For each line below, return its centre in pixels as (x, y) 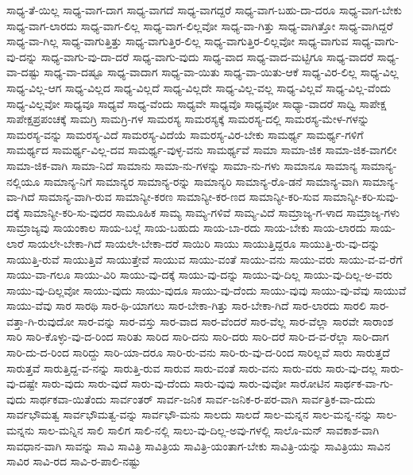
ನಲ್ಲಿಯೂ (23, 181)
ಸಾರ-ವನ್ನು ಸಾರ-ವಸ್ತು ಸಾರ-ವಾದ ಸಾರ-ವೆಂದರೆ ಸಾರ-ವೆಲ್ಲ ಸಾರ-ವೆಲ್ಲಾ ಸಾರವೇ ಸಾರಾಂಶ (236, 321)
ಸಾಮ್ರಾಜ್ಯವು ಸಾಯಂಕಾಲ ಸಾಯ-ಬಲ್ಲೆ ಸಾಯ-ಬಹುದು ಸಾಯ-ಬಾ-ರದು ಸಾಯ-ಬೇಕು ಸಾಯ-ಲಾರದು (187, 228)
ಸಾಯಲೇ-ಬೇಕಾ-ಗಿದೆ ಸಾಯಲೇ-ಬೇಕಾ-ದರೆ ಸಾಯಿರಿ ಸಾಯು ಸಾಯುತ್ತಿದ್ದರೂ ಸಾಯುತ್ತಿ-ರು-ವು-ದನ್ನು (204, 243)
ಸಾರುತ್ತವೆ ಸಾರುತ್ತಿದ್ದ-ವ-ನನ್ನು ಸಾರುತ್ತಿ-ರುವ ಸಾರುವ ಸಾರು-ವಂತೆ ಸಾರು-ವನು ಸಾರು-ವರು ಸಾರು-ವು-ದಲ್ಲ (192, 367)
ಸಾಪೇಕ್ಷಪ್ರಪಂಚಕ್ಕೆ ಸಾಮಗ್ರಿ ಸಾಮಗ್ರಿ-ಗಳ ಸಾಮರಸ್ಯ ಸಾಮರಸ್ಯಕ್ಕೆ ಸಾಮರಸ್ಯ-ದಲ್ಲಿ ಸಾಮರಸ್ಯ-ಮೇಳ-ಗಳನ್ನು (188, 119)
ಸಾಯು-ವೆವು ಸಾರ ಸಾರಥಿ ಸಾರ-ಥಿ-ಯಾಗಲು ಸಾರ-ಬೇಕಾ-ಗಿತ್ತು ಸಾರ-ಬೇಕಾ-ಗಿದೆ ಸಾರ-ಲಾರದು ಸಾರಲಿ (186, 305)
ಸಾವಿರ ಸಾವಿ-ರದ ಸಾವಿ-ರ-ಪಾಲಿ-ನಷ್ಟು (74, 461)
